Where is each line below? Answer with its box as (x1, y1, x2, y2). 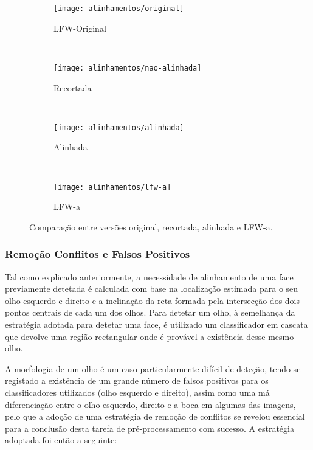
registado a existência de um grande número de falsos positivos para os (5, 374, 269, 387)
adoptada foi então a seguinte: (5, 434, 117, 446)
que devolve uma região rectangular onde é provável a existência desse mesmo (5, 330, 294, 342)
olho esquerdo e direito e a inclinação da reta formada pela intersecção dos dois (5, 294, 300, 306)
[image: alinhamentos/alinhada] (53, 123, 184, 132)
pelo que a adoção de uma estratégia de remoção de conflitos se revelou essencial (5, 410, 305, 423)
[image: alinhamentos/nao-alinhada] (53, 63, 202, 72)
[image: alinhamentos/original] (53, 4, 184, 13)
